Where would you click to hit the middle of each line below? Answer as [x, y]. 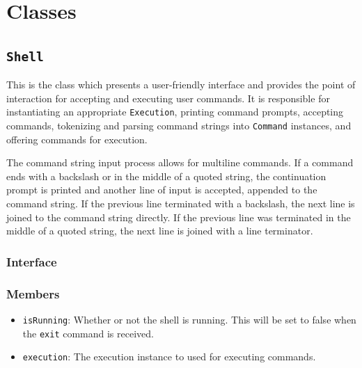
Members [33, 293]
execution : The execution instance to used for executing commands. [169, 357]
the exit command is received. [88, 333]
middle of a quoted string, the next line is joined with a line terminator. [160, 231]
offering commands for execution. [77, 139]
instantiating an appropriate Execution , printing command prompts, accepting [175, 112]
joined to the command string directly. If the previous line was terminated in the [179, 217]
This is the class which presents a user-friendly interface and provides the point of [181, 85]
